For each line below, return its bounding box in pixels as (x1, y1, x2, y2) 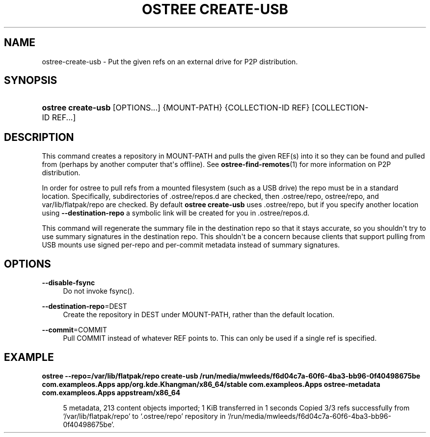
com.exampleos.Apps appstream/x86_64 (42, 388, 181, 397)
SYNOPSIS (4, 74, 57, 87)
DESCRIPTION (4, 131, 74, 143)
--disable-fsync (42, 278, 95, 287)
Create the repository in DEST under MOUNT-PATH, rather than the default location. (63, 310, 335, 319)
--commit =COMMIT (42, 326, 107, 334)
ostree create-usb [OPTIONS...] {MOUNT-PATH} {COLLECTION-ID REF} (42, 103, 310, 113)
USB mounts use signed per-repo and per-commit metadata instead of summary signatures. (42, 241, 340, 249)
